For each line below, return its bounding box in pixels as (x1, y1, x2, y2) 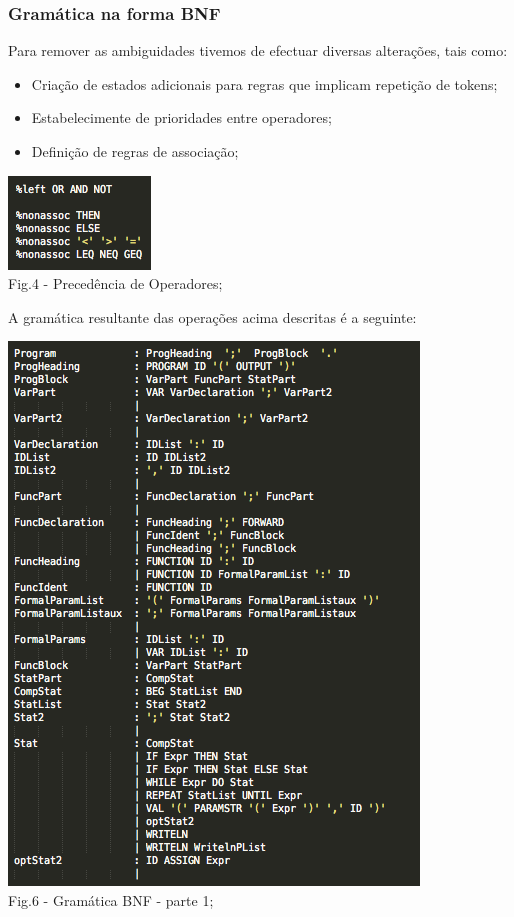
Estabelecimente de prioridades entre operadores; (31, 107, 332, 128)
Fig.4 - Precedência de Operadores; (8, 273, 223, 294)
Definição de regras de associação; (31, 141, 239, 161)
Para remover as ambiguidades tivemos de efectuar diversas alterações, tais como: (8, 40, 508, 61)
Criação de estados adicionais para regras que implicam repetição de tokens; (31, 73, 498, 94)
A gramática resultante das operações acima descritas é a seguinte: (8, 306, 417, 327)
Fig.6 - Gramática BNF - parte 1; (8, 889, 214, 910)
